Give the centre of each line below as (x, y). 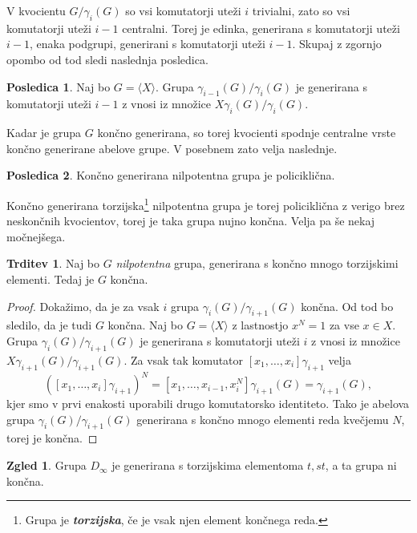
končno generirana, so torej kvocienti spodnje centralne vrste (247, 133)
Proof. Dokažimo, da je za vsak (83, 306)
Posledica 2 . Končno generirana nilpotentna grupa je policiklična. (171, 175)
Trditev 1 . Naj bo (53, 263)
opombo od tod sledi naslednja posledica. (107, 59)
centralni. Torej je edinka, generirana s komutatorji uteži (261, 28)
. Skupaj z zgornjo (337, 44)
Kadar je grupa (44, 133)
